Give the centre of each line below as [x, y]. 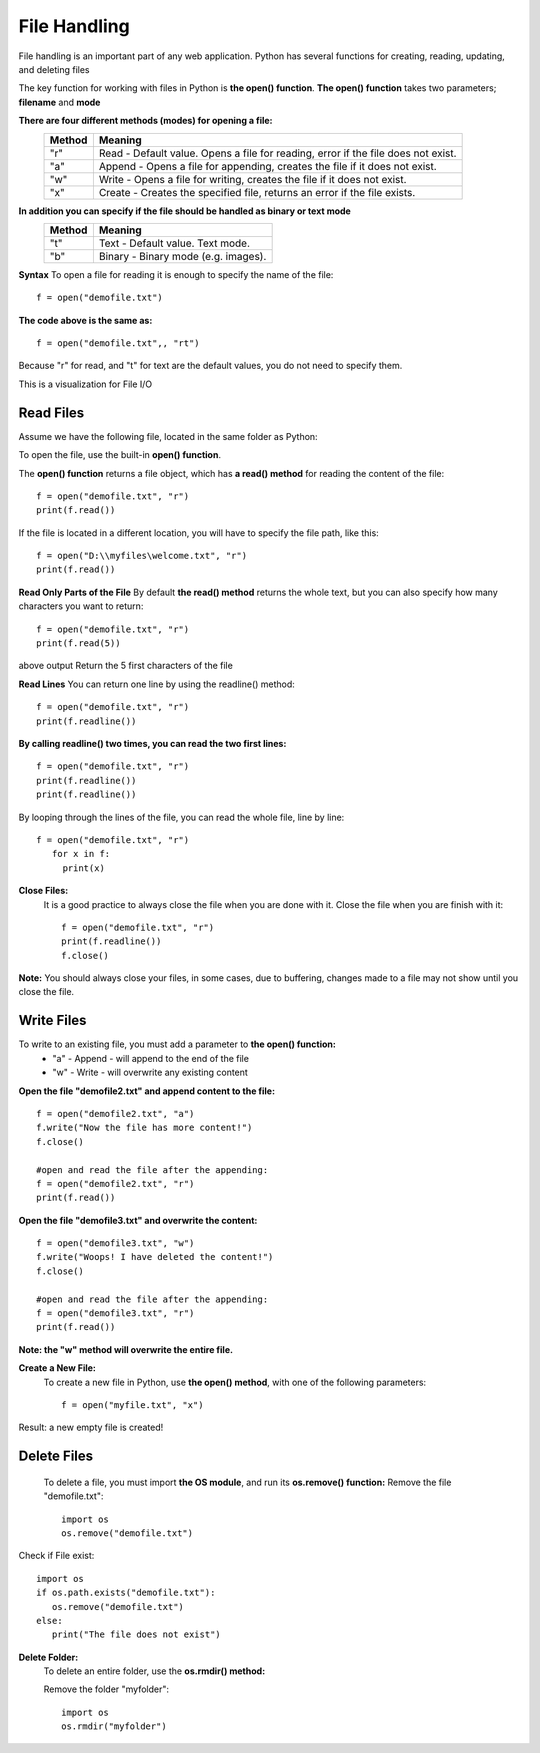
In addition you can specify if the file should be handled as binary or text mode [185, 211]
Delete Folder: [48, 1657]
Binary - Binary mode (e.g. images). [182, 256]
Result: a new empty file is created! [91, 1427]
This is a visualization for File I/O [85, 384]
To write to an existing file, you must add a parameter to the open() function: [177, 1044]
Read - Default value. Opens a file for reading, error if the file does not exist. [277, 153]
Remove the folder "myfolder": [106, 1689]
